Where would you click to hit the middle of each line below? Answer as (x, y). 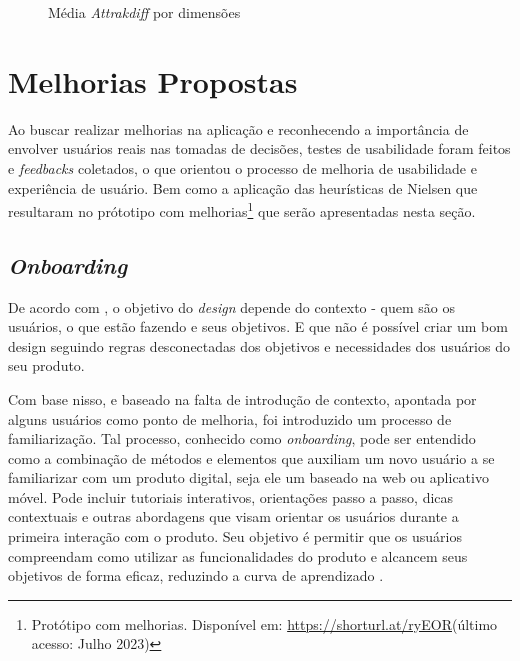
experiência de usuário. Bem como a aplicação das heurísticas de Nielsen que (243, 187)
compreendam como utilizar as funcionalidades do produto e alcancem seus (238, 555)
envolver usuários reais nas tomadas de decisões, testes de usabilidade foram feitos (259, 148)
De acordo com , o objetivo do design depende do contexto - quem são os (231, 306)
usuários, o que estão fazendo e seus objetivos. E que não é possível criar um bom (258, 326)
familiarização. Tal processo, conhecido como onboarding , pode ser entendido (242, 438)
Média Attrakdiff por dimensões (144, 12)
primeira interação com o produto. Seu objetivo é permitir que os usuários (235, 536)
